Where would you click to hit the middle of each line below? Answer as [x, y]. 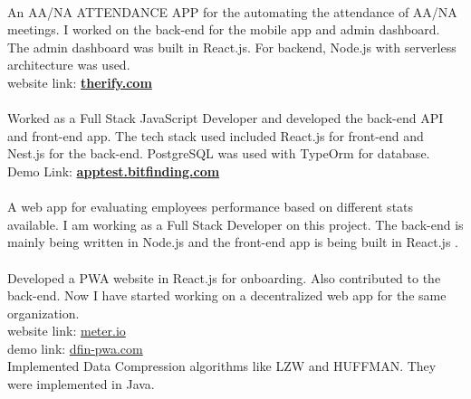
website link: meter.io [67, 331]
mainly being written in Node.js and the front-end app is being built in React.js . [233, 242]
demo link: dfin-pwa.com [75, 348]
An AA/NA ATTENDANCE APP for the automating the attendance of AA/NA [232, 11]
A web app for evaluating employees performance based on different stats [211, 207]
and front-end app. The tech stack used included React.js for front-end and [216, 135]
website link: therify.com [80, 82]
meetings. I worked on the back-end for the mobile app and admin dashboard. [224, 29]
